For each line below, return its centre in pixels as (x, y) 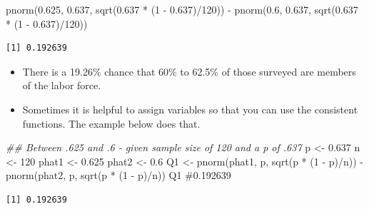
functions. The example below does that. (111, 123)
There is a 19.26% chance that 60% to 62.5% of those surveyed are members (189, 71)
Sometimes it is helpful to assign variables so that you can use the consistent (190, 109)
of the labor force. (62, 85)
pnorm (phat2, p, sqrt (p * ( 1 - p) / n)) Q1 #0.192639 (118, 175)
